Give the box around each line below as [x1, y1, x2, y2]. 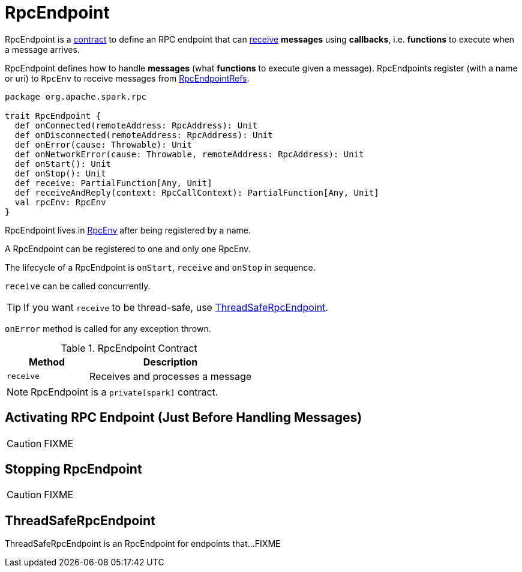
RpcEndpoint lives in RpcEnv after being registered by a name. [5, 224, 251, 235]
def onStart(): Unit [14, 158, 112, 169]
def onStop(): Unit [14, 168, 106, 178]
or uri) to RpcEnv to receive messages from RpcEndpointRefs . [5, 73, 250, 83]
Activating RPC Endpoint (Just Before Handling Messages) [5, 410, 362, 426]
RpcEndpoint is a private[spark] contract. [31, 385, 218, 398]
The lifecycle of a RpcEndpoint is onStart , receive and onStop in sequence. [5, 262, 316, 272]
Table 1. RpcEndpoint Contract [61, 342, 197, 354]
